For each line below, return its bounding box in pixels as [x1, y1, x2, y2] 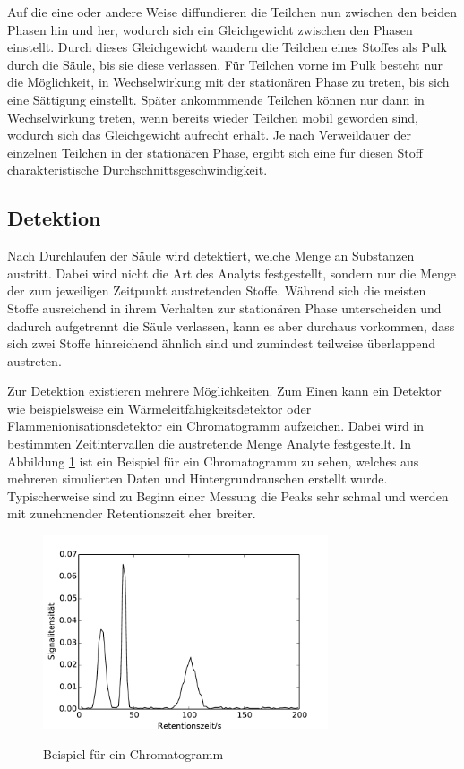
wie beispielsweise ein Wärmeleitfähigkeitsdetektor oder [7, 398, 312, 417]
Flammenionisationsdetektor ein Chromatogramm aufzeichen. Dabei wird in [7, 416, 425, 435]
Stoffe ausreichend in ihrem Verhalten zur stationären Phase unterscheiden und [7, 298, 442, 317]
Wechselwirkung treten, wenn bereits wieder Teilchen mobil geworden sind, [7, 107, 418, 126]
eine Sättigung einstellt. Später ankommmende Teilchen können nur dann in [7, 90, 425, 108]
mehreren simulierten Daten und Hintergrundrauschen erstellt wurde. [7, 469, 388, 488]
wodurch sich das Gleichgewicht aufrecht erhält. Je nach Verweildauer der [7, 125, 411, 144]
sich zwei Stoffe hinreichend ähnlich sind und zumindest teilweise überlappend [7, 334, 435, 353]
